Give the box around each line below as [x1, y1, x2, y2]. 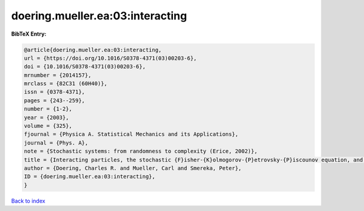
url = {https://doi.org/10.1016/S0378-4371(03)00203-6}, [24, 54, 197, 62]
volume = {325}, [24, 123, 73, 129]
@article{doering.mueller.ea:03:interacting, [24, 46, 162, 53]
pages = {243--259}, [24, 97, 85, 104]
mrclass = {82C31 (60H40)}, [24, 80, 107, 87]
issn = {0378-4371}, [24, 88, 85, 96]
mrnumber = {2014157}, [24, 71, 92, 79]
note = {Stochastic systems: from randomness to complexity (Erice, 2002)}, [24, 148, 258, 155]
